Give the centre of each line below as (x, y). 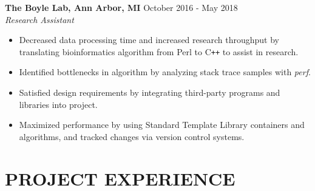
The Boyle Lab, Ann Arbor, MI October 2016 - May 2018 (121, 7)
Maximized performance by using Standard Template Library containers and (162, 125)
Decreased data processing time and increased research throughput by (149, 40)
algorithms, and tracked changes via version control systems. (132, 136)
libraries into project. (58, 104)
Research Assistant (39, 19)
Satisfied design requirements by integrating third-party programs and (150, 92)
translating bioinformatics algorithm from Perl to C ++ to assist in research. (159, 51)
